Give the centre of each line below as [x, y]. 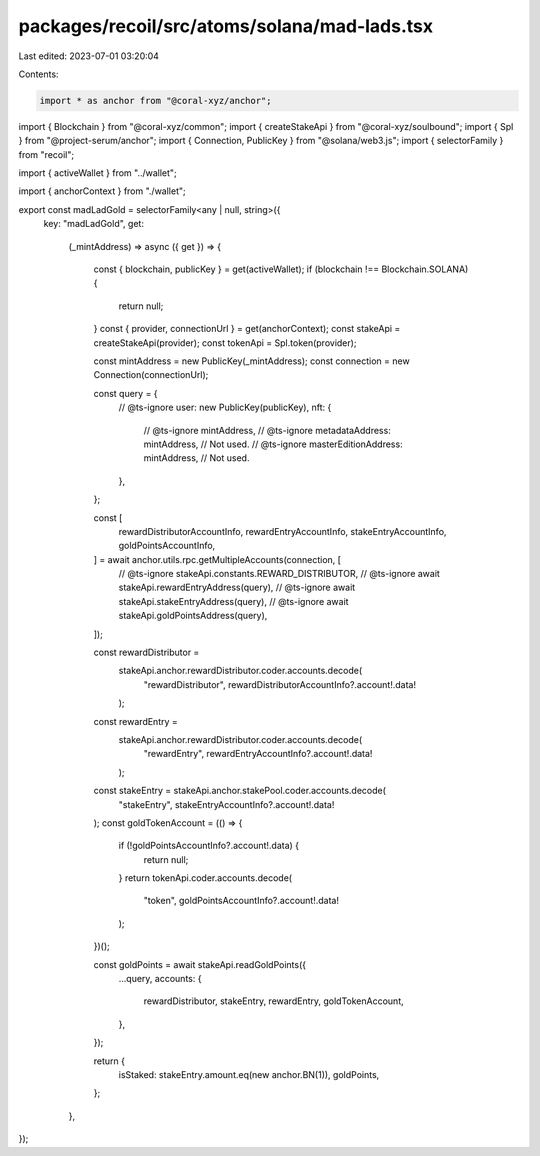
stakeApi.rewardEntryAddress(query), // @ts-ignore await [237, 587]
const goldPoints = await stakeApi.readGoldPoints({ [200, 964]
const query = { [126, 393]
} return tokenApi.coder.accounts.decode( [205, 878]
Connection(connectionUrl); [151, 375]
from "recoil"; [46, 154]
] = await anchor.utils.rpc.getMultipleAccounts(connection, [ [217, 559]
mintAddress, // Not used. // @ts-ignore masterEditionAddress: [273, 444]
